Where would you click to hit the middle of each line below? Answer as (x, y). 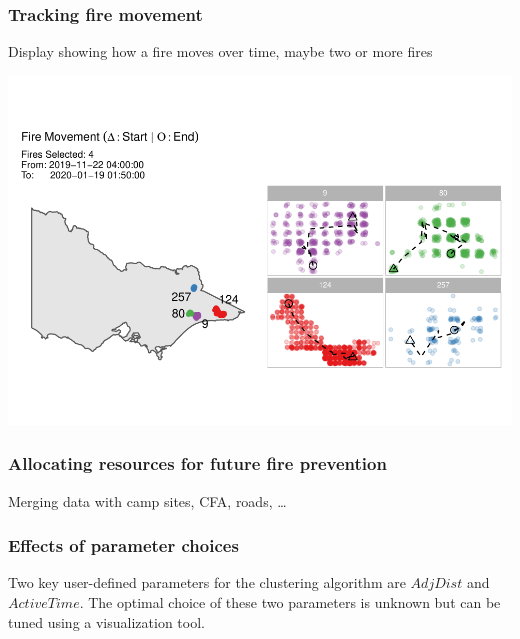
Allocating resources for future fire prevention (197, 463)
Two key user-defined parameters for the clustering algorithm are (207, 582)
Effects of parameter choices (123, 545)
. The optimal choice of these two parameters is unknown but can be (290, 601)
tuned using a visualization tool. (106, 621)
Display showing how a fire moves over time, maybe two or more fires (220, 51)
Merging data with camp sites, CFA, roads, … (147, 500)
